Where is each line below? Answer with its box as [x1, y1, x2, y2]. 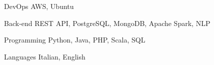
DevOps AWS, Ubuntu [4, 1, 74, 11]
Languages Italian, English [4, 51, 85, 61]
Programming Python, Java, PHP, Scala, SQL [4, 34, 145, 45]
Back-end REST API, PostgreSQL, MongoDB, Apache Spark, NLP [4, 17, 210, 28]
